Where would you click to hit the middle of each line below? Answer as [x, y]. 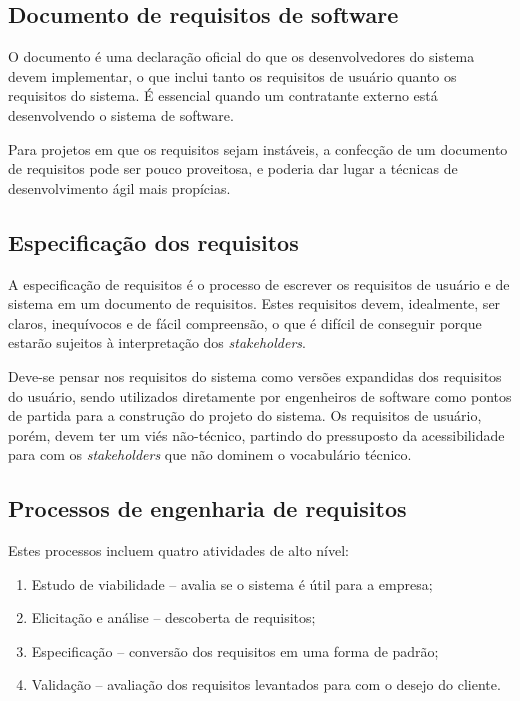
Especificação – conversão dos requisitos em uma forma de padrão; [235, 650]
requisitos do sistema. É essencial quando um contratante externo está [223, 95]
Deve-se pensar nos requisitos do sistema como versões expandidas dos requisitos [255, 375]
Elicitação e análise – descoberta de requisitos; [173, 617]
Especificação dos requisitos [153, 241]
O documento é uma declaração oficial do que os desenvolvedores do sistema [241, 56]
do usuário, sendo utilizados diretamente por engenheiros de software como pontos [260, 395]
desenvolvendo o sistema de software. [121, 114]
